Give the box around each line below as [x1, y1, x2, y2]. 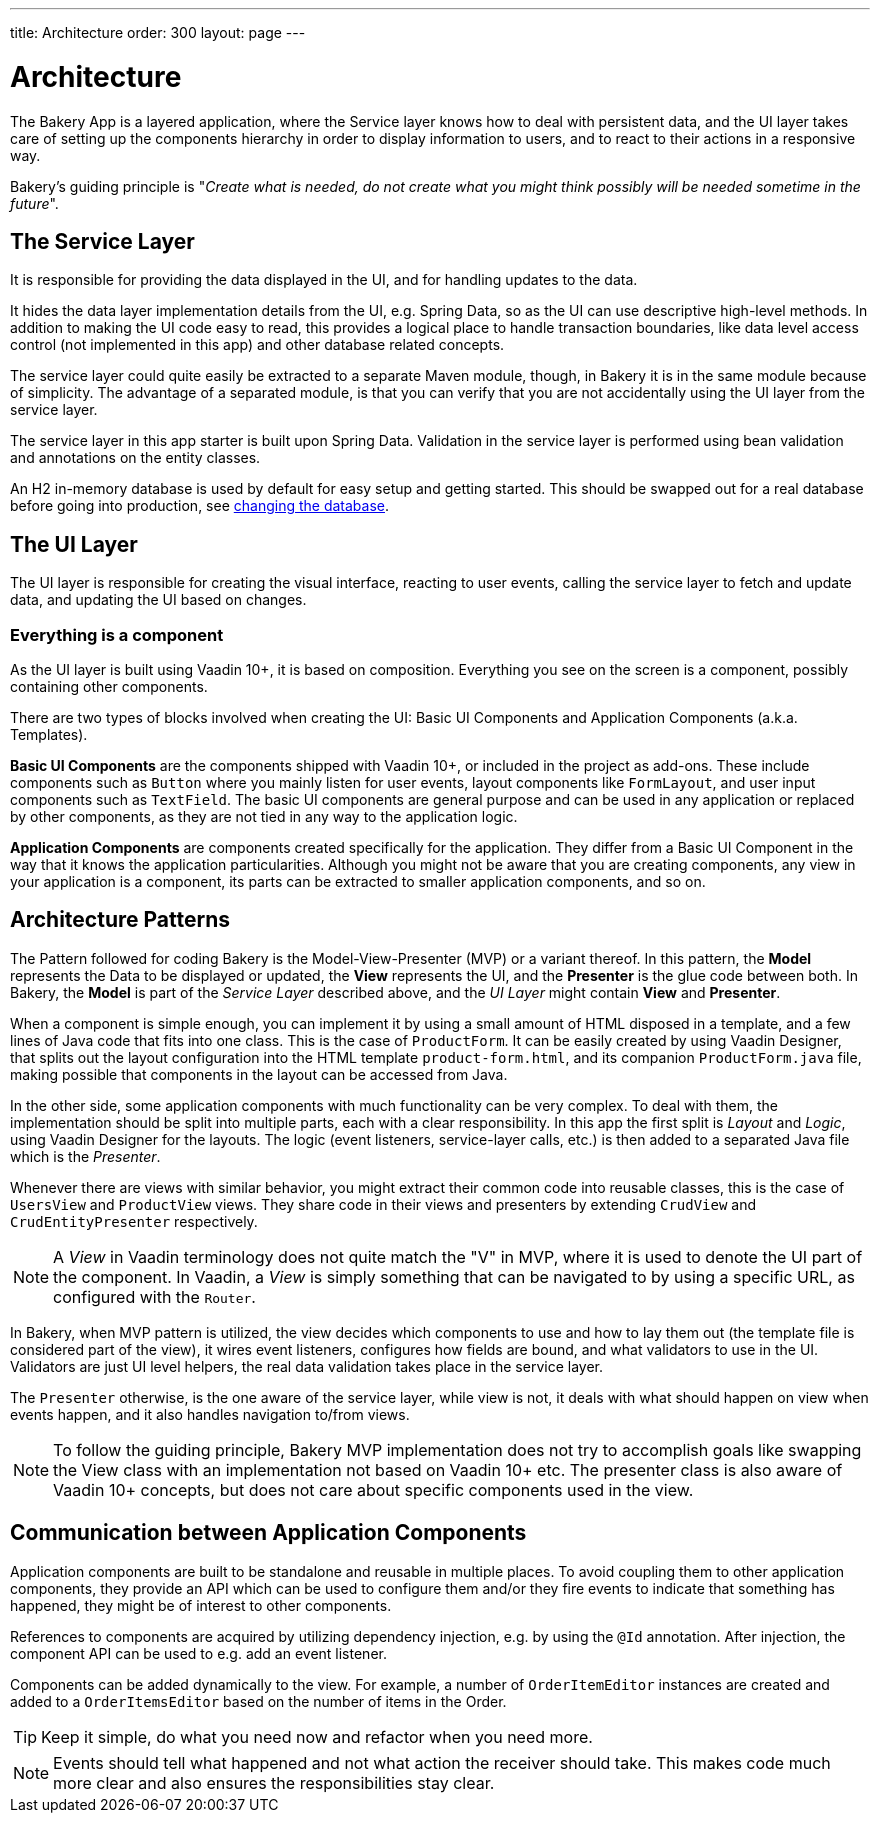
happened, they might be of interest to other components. [10, 1596, 392, 1614]
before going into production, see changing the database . [10, 497, 390, 515]
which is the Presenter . [10, 1147, 161, 1165]
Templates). [10, 725, 88, 743]
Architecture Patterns [10, 907, 231, 933]
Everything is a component [10, 624, 224, 645]
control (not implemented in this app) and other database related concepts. [10, 336, 505, 354]
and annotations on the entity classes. [10, 449, 261, 467]
